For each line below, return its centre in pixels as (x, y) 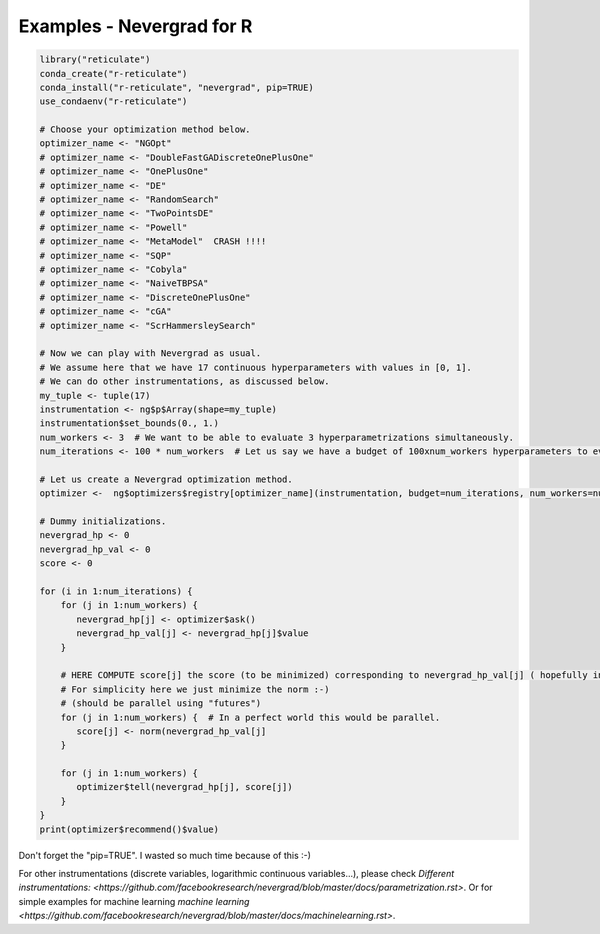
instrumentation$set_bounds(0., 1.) (129, 423)
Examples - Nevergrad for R (135, 26)
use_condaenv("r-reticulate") (113, 101)
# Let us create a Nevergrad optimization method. (166, 479)
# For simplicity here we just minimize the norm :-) (195, 689)
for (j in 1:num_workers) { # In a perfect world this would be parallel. (250, 717)
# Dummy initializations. (103, 521)
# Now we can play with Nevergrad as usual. (150, 353)
